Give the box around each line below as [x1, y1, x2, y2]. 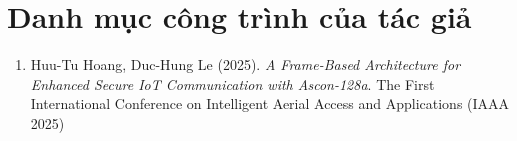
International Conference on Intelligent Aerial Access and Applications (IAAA [30, 93, 510, 114]
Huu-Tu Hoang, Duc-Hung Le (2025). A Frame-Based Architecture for [30, 54, 461, 75]
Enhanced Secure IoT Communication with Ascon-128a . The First [30, 73, 435, 94]
